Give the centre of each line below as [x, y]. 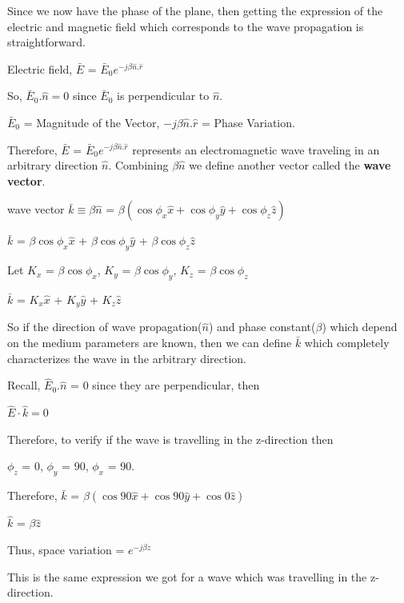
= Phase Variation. [248, 122]
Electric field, [40, 68]
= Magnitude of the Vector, [92, 122]
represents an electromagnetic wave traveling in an [256, 149]
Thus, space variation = [66, 549]
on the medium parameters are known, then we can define [150, 342]
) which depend [360, 327]
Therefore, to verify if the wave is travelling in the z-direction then [170, 439]
